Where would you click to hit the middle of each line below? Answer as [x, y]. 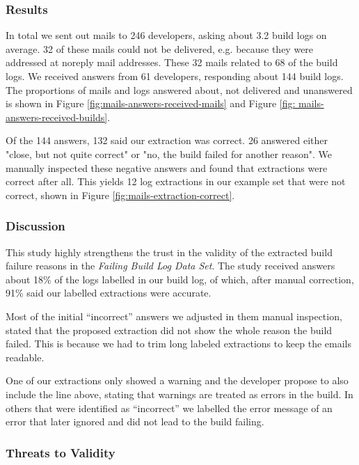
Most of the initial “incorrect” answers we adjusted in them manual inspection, [174, 316]
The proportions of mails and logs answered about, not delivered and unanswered [179, 89]
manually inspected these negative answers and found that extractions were [167, 167]
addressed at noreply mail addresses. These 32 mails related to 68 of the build [172, 62]
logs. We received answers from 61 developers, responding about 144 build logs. [175, 76]
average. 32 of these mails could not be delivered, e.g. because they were [160, 48]
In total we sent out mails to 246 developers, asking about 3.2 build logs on [166, 35]
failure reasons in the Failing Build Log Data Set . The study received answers [170, 266]
